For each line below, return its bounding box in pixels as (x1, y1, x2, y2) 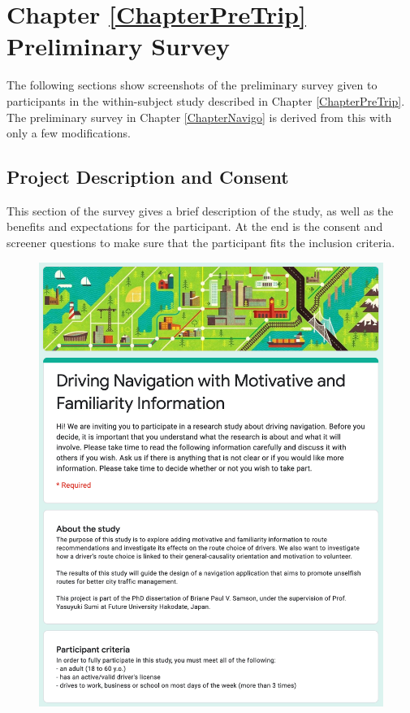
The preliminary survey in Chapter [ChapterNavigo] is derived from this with (6, 108, 392, 125)
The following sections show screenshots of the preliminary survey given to (6, 76, 378, 93)
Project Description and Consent (6, 164, 289, 189)
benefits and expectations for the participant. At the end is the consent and (6, 218, 383, 235)
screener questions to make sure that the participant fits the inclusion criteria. (6, 234, 395, 251)
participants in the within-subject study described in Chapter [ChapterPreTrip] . (6, 92, 405, 109)
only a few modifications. (6, 124, 131, 141)
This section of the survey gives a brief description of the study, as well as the (6, 202, 394, 219)
